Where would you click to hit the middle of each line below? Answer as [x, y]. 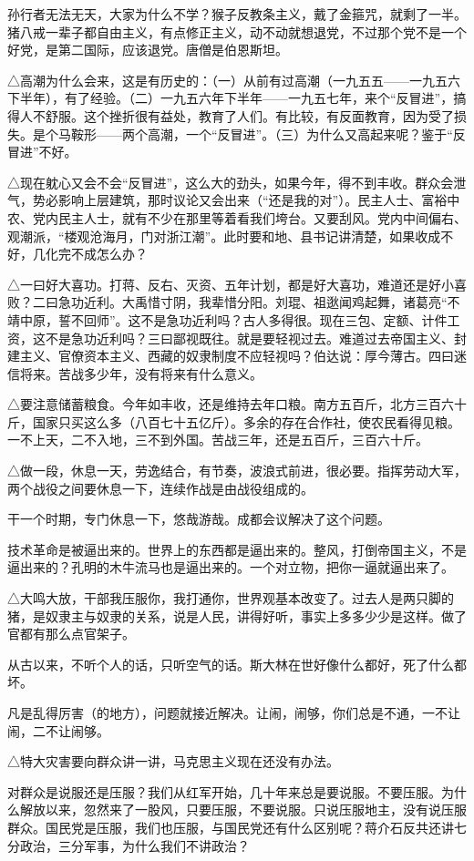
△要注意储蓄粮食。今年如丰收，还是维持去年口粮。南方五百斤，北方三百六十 [237, 404]
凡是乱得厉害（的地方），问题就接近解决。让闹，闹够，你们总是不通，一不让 [234, 712]
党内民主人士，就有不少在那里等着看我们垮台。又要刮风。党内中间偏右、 [249, 217]
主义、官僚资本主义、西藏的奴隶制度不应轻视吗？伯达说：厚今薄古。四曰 [237, 356]
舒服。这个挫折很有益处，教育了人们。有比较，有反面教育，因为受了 [249, 115]
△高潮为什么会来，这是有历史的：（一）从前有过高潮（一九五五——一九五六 [234, 80]
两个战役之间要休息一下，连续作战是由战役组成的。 [160, 488]
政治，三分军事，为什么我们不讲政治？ [134, 845]
